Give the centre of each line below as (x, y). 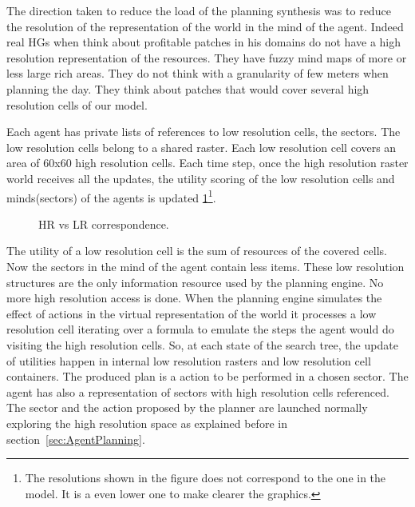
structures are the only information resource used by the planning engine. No (195, 282)
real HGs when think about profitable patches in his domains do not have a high (204, 42)
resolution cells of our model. (77, 104)
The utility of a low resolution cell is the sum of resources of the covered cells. (197, 251)
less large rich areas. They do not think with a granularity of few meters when (198, 73)
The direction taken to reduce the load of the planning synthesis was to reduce (199, 10)
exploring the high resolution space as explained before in (147, 423)
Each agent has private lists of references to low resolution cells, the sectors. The (204, 132)
